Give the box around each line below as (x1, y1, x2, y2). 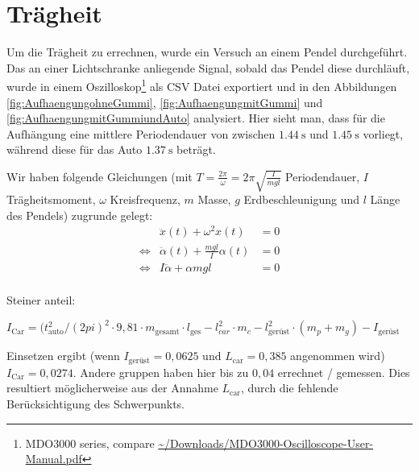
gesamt (155, 327, 180, 336)
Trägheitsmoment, (6, 191, 96, 208)
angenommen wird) (290, 347, 385, 364)
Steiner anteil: (6, 291, 76, 308)
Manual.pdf (25, 450, 82, 467)
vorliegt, (363, 125, 404, 142)
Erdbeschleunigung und (243, 191, 359, 208)
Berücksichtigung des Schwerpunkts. (6, 395, 185, 412)
